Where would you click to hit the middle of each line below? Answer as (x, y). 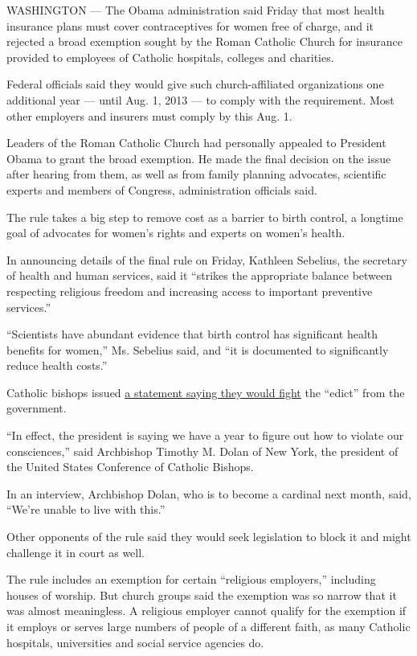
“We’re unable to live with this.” (86, 509)
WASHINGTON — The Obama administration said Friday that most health (196, 10)
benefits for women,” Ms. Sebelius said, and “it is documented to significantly (198, 349)
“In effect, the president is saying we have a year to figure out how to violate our (205, 435)
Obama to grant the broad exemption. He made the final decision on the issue (199, 158)
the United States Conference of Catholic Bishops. (130, 467)
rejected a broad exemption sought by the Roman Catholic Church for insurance (204, 41)
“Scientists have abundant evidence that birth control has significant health (192, 334)
